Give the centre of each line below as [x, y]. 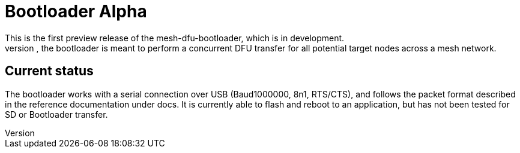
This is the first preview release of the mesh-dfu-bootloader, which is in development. [175, 38]
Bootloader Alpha [76, 11]
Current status [49, 71]
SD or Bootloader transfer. [56, 114]
